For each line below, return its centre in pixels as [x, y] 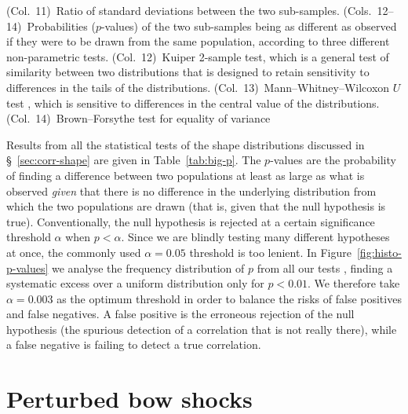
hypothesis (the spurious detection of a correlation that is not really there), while [202, 329]
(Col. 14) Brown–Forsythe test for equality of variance [138, 118]
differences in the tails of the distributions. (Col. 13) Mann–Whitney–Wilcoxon [198, 87]
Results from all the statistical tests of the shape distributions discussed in [186, 144]
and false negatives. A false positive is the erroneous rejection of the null [180, 314]
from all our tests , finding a [325, 267]
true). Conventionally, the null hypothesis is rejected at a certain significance [191, 221]
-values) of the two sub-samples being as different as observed [249, 26]
